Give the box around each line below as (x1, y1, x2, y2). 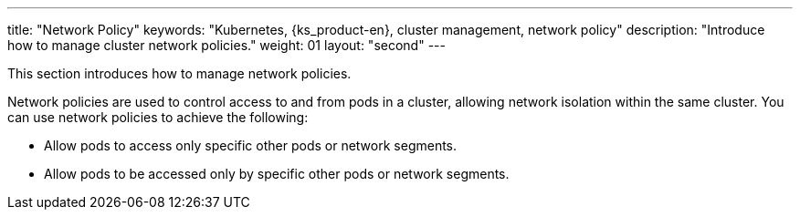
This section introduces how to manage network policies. (7, 66, 352, 81)
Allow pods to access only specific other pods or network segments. (44, 138, 458, 153)
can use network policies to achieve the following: (7, 109, 309, 125)
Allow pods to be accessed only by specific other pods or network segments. (44, 166, 510, 181)
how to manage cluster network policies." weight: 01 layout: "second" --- (7, 37, 446, 53)
